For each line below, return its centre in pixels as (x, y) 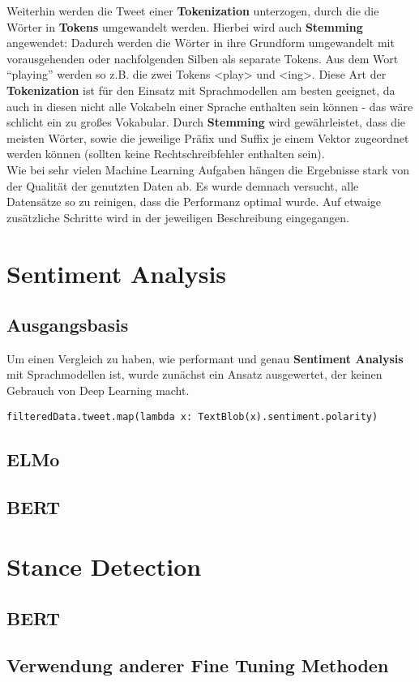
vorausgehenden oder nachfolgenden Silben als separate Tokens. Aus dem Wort (203, 58)
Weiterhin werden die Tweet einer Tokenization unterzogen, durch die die (193, 11)
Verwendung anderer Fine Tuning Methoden (198, 665)
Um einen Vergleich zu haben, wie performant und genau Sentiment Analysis (205, 358)
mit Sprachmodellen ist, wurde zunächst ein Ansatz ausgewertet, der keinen (195, 374)
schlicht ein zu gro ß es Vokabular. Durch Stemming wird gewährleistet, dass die (206, 122)
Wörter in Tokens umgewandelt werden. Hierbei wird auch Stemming (185, 26)
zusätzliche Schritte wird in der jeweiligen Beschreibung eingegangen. (178, 217)
